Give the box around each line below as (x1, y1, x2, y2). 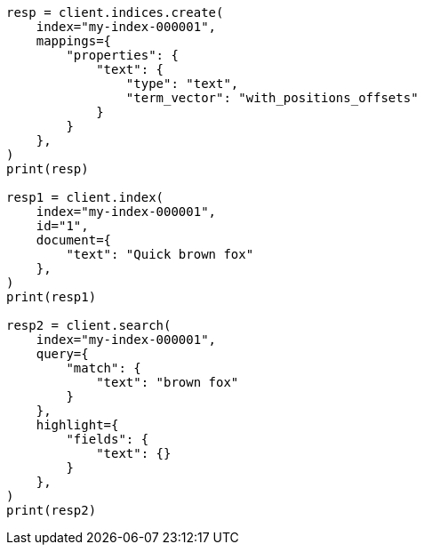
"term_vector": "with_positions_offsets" (125, 91, 419, 105)
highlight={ (36, 418, 119, 432)
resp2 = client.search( (6, 318, 172, 332)
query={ (36, 347, 89, 361)
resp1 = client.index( (6, 190, 164, 204)
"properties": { (66, 48, 179, 62)
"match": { (66, 361, 141, 375)
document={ (36, 233, 112, 247)
